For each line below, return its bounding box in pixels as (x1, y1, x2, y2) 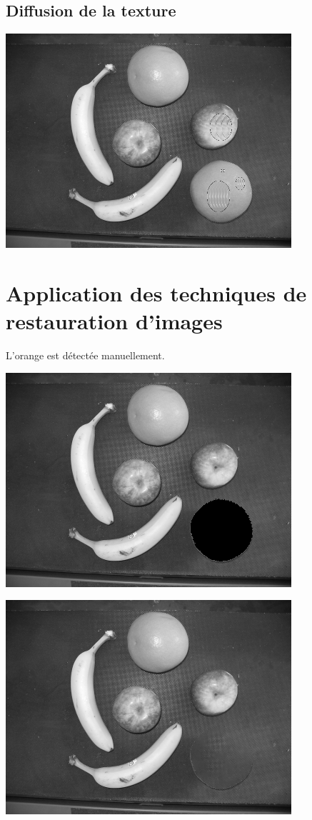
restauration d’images (6, 306, 223, 336)
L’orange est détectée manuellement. (6, 348, 165, 363)
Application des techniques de (6, 278, 307, 307)
